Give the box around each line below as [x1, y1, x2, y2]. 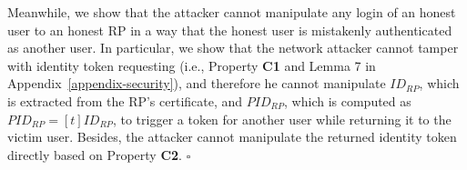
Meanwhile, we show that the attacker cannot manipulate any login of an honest [7, 3, 456, 21]
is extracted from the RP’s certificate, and [7, 91, 243, 110]
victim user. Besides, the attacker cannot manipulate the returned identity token [7, 127, 457, 146]
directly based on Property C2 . [7, 145, 182, 164]
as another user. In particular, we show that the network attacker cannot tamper [7, 38, 459, 57]
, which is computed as [284, 91, 411, 110]
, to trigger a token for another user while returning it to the [112, 109, 452, 128]
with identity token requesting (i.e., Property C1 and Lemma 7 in [7, 55, 376, 75]
